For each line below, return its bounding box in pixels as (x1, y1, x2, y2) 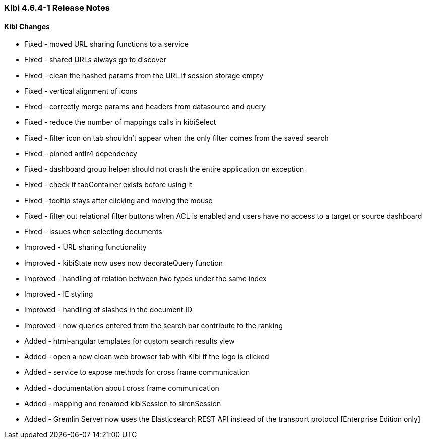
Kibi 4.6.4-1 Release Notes (4, 3, 110, 13)
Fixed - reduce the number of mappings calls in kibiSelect (24, 118, 216, 127)
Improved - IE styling (24, 290, 93, 299)
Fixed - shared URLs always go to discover (24, 55, 166, 65)
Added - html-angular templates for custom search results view (24, 337, 235, 346)
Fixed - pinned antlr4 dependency (24, 149, 137, 158)
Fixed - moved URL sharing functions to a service (24, 40, 189, 49)
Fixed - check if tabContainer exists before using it (24, 180, 193, 189)
